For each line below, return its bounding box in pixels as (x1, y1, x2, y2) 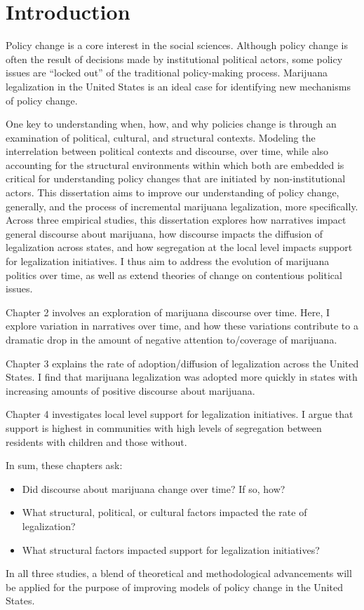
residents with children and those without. (6, 434, 187, 449)
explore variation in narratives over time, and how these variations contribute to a (6, 318, 358, 333)
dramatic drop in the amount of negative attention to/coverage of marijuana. (6, 332, 337, 346)
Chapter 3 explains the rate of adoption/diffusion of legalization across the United (6, 355, 359, 370)
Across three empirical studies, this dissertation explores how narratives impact (6, 212, 346, 227)
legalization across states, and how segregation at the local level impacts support (6, 240, 353, 255)
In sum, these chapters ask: (6, 458, 123, 473)
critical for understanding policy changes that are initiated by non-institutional (6, 171, 346, 186)
